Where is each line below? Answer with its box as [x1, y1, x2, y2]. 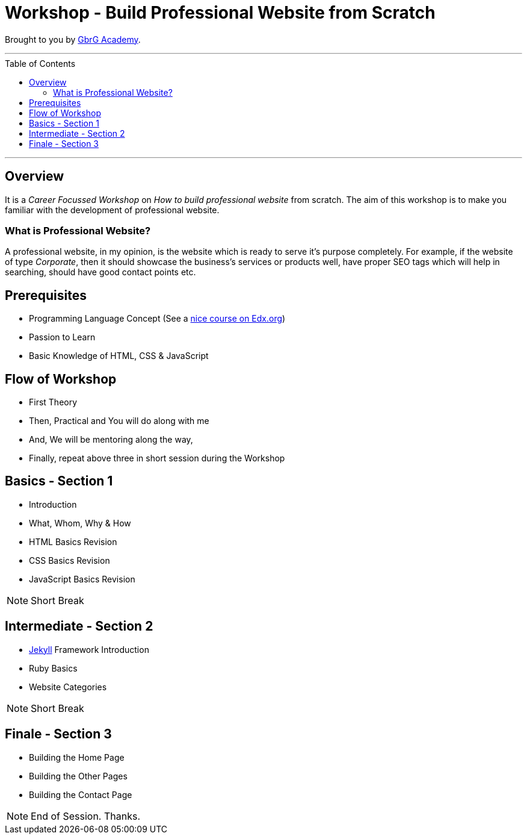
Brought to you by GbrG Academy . [5, 34, 141, 45]
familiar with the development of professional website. [5, 204, 220, 215]
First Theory [29, 397, 78, 408]
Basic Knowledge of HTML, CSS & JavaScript [29, 351, 209, 361]
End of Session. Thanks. [31, 809, 141, 822]
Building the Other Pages [29, 770, 128, 781]
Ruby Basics [29, 663, 78, 673]
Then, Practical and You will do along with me [29, 416, 209, 426]
